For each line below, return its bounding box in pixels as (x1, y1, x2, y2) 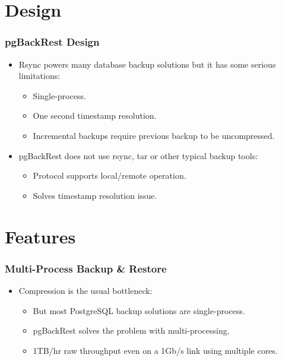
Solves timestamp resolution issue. (33, 189, 157, 201)
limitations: (18, 69, 61, 82)
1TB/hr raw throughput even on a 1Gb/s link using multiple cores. (33, 344, 278, 356)
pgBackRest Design (5, 34, 100, 49)
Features (5, 224, 76, 248)
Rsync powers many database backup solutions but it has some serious (18, 58, 276, 70)
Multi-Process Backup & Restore (5, 261, 167, 275)
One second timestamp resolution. (33, 109, 157, 122)
